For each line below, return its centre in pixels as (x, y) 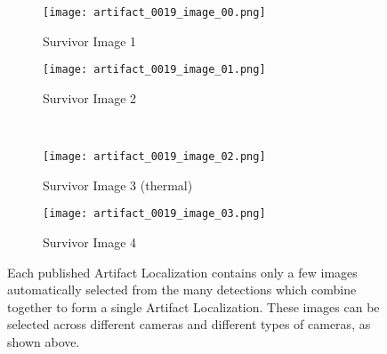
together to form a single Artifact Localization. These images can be (193, 306)
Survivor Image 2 (90, 97)
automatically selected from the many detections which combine (182, 290)
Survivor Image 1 (90, 40)
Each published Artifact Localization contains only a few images (182, 272)
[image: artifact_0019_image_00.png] (154, 12)
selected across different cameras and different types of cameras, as (189, 324)
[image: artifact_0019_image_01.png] (154, 70)
